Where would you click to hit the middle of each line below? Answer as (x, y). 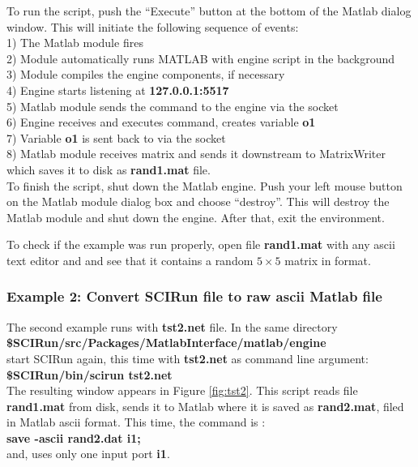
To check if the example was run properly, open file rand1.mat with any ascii (201, 244)
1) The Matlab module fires (75, 43)
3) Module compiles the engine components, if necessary (146, 74)
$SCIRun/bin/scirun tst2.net (90, 374)
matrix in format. (328, 260)
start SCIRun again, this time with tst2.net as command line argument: (188, 358)
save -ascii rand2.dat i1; (74, 437)
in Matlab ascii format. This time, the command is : (136, 422)
